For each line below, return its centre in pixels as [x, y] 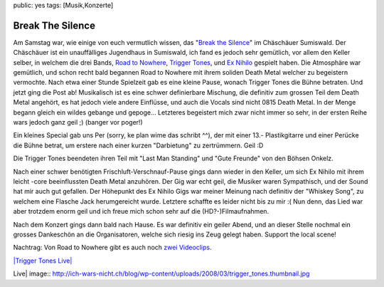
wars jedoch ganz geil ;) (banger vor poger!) [78, 122]
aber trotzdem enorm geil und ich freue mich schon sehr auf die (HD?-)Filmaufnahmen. [141, 212]
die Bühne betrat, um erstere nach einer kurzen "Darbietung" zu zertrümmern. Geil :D [138, 145]
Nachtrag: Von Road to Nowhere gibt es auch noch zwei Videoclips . [112, 247]
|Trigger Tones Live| [43, 261]
